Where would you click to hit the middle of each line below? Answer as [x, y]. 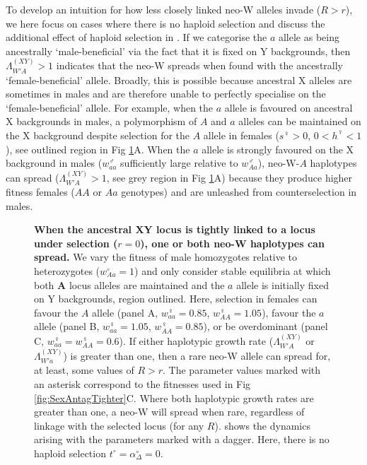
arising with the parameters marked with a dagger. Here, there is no [182, 439]
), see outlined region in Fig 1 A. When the [98, 149]
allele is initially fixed [282, 284]
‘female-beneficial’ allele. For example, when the [110, 107]
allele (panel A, [125, 312]
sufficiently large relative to [179, 163]
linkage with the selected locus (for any [119, 425]
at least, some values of [84, 370]
